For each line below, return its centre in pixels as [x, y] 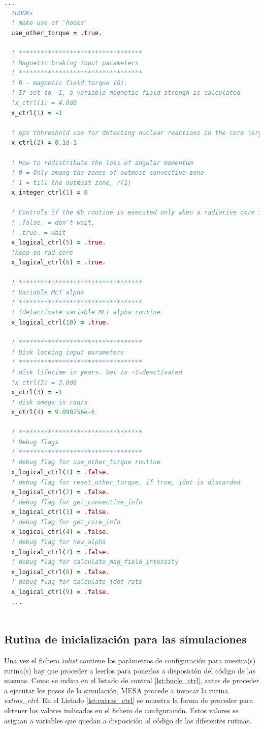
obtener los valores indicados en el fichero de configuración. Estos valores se [121, 710]
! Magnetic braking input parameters [75, 63]
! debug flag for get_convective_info [77, 502]
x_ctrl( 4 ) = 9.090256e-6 [53, 412]
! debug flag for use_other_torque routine [86, 462]
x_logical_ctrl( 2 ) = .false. [60, 492]
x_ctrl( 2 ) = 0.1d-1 [44, 143]
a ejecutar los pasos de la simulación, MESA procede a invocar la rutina [116, 690]
